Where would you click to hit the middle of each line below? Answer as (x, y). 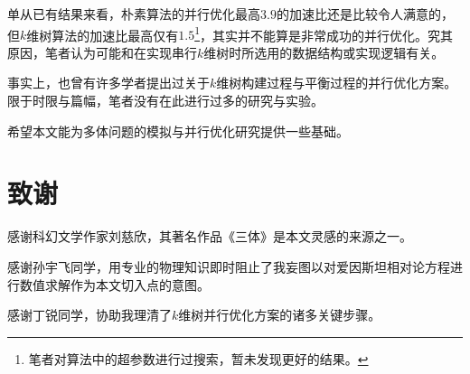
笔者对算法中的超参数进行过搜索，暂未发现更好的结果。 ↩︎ (198, 358)
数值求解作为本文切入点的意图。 (114, 284)
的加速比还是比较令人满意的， (365, 14)
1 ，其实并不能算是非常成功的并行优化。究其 (324, 33)
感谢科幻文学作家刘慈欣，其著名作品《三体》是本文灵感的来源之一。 (210, 236)
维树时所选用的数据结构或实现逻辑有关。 (324, 52)
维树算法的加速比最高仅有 (103, 35)
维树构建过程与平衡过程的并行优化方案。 (337, 83)
